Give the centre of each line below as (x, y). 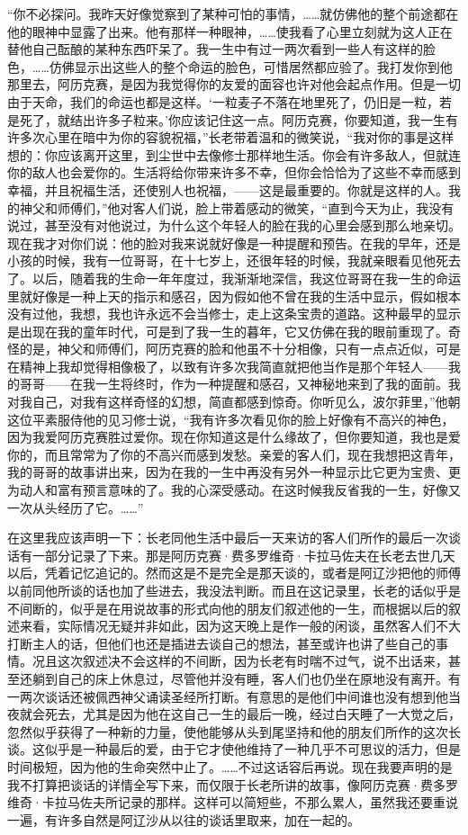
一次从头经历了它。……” (76, 507)
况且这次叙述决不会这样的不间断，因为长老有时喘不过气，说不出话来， (240, 661)
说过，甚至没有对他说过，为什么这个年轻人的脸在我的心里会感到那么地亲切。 (234, 225)
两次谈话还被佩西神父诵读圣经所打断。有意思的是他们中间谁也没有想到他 (234, 696)
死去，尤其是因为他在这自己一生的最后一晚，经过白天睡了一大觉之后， (252, 714)
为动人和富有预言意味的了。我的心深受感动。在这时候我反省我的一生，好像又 (234, 490)
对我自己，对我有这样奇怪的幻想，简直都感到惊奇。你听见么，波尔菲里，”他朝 (234, 402)
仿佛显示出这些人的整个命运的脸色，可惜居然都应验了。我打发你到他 (251, 66)
